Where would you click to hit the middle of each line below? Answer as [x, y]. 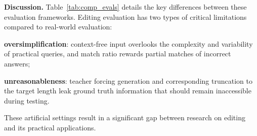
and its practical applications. [50, 127]
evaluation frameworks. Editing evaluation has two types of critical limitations [125, 16]
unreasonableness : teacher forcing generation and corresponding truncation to [128, 80]
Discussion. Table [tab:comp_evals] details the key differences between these [125, 7]
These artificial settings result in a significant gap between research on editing [125, 117]
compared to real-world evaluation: [58, 27]
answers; [17, 63]
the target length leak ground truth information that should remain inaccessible [128, 91]
